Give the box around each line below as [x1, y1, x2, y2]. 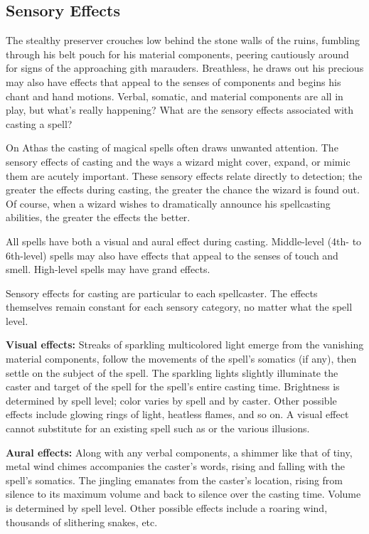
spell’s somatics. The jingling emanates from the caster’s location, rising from [6, 472, 343, 487]
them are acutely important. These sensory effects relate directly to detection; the [6, 168, 363, 183]
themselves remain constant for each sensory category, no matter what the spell [6, 299, 353, 314]
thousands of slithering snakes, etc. [6, 514, 158, 529]
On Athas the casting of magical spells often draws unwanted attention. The [6, 140, 338, 155]
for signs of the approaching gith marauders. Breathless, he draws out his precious [6, 60, 364, 75]
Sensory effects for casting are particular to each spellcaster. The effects [6, 285, 318, 300]
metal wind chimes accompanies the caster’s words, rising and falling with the [6, 459, 345, 474]
